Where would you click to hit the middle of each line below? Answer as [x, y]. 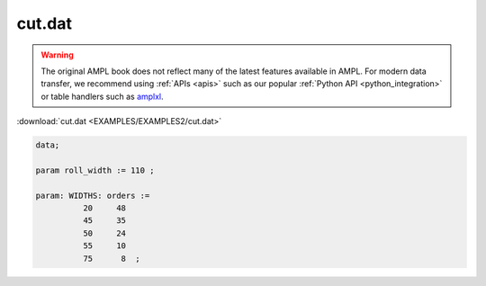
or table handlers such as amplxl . [102, 96]
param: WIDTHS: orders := [93, 195]
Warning [57, 55]
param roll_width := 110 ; [95, 170]
